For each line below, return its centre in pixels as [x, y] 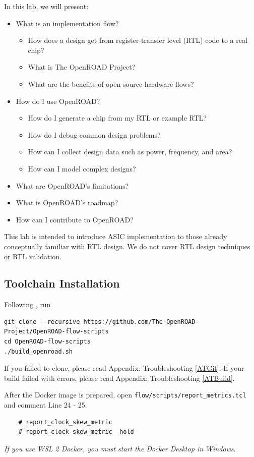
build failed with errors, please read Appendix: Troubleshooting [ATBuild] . [119, 378]
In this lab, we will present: [46, 6]
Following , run [27, 304]
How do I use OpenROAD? [58, 101]
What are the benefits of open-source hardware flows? [111, 83]
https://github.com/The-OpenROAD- [141, 322]
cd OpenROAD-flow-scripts [47, 342]
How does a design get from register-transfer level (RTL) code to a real [138, 40]
